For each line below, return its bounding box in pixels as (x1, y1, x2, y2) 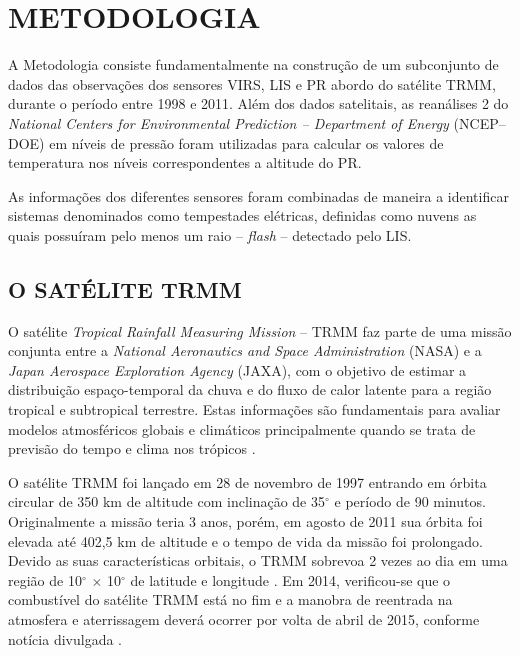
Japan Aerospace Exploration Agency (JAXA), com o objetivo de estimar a (8, 359, 467, 380)
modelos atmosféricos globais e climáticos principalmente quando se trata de (8, 418, 476, 439)
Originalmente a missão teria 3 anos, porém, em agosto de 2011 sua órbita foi (8, 511, 483, 532)
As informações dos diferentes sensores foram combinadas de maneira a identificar (8, 185, 509, 206)
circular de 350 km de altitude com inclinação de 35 (8, 491, 326, 512)
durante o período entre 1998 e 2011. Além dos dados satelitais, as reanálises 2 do (8, 93, 509, 114)
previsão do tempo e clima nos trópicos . (8, 438, 256, 459)
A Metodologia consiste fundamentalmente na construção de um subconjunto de (8, 54, 499, 75)
